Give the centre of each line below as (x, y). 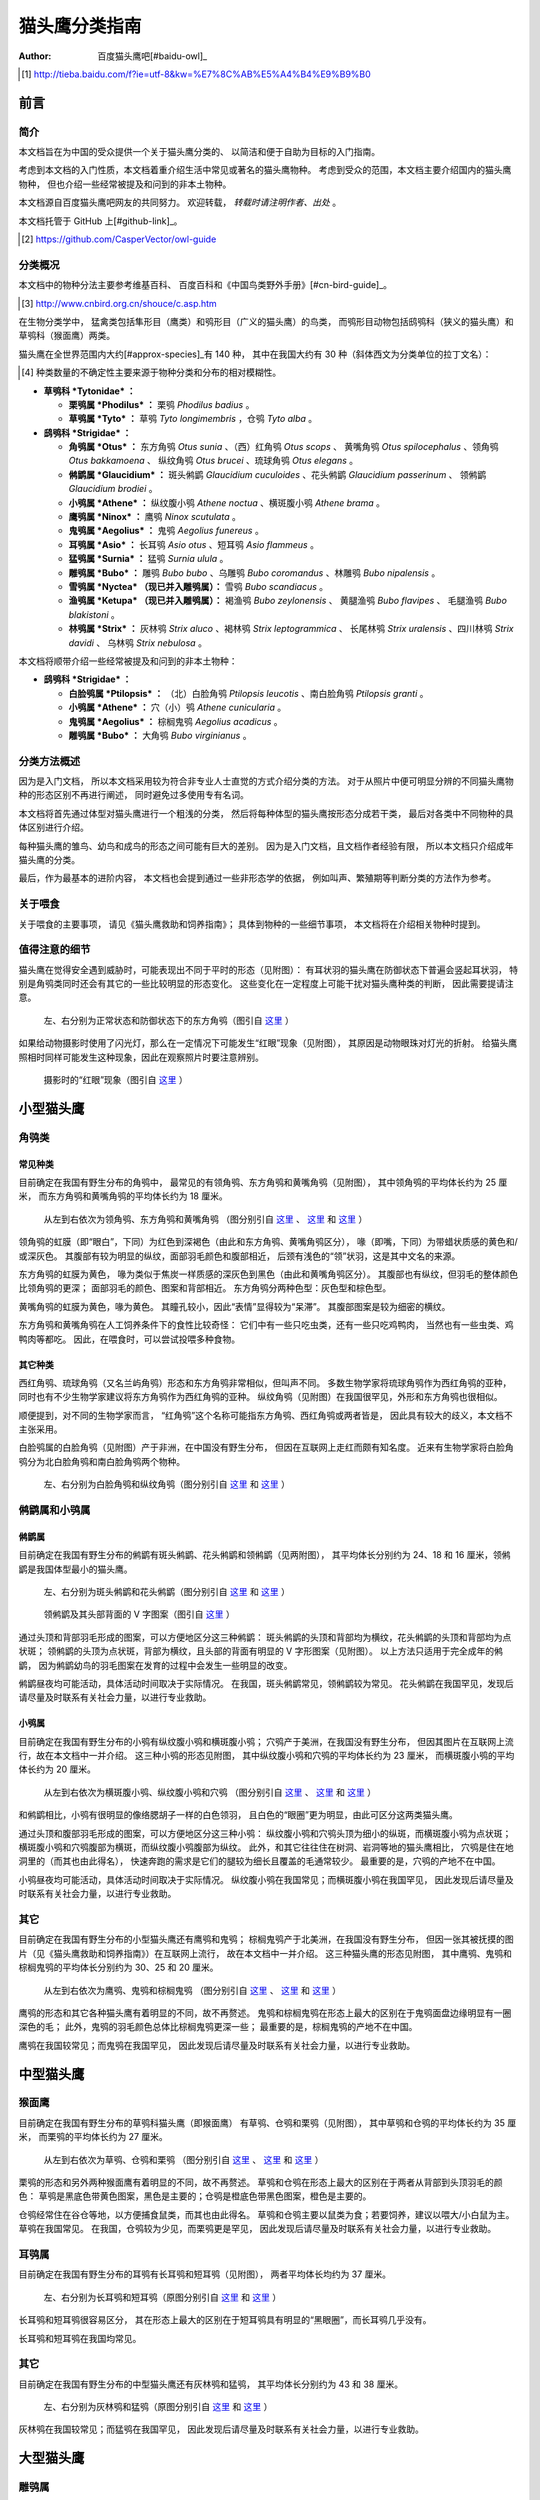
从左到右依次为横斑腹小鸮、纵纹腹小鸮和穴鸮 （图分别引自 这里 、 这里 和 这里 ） (210, 1792)
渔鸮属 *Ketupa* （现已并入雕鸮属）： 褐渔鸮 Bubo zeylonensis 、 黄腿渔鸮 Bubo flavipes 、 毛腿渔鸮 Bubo (287, 601)
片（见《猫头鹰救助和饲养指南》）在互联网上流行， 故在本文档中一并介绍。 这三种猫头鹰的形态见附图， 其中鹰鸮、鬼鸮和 (265, 1953)
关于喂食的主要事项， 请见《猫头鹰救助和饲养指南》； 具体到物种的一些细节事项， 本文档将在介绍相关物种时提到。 (252, 924)
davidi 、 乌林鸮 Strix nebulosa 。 (137, 642)
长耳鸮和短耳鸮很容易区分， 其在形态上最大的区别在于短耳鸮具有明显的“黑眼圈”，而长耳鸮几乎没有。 (225, 2320)
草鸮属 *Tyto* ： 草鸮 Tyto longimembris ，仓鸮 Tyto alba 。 (193, 419)
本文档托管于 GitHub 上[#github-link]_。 (100, 221)
